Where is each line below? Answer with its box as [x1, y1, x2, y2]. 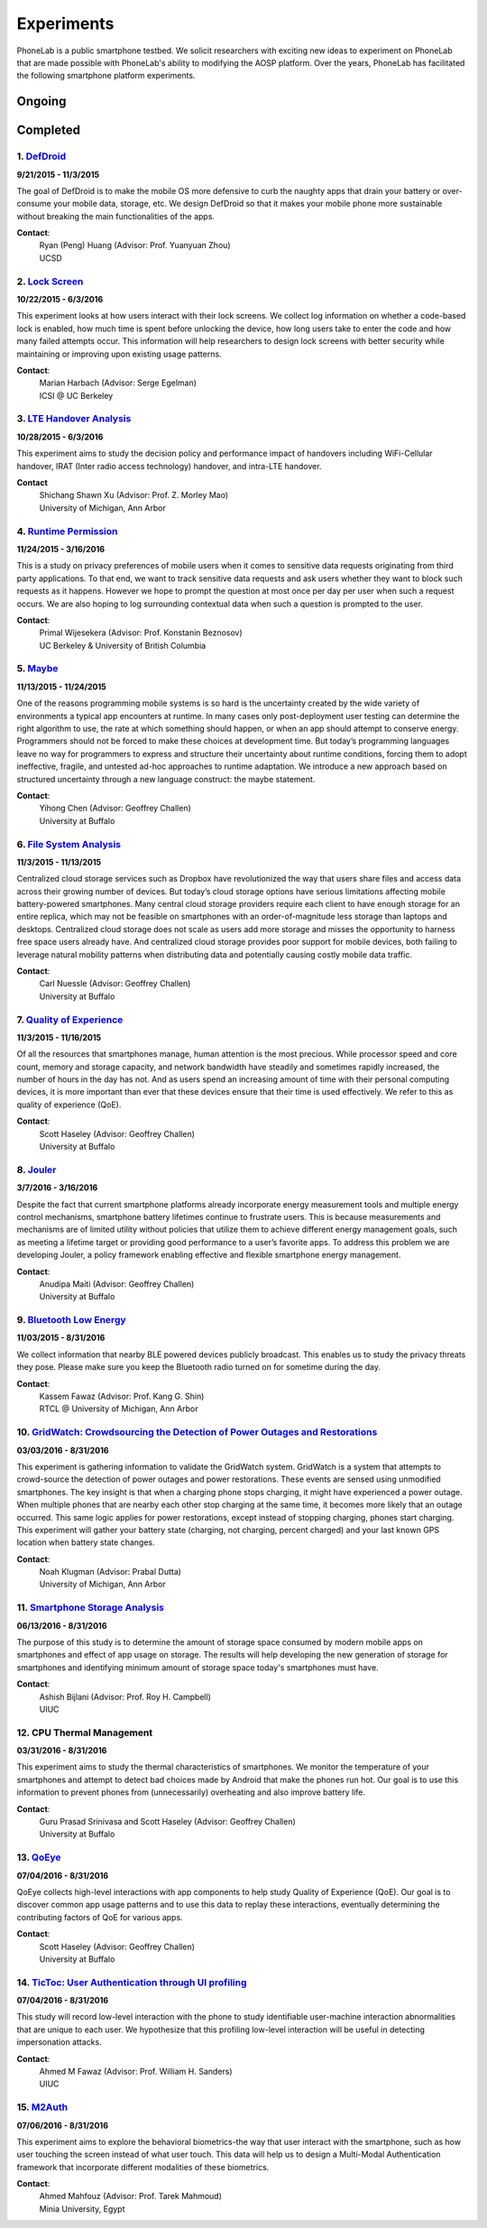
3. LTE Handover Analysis [16, 412, 132, 425]
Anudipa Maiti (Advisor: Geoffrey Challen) [39, 1278, 195, 1290]
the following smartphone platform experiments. [16, 70, 196, 81]
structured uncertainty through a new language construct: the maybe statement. [16, 773, 316, 784]
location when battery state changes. [16, 1537, 155, 1548]
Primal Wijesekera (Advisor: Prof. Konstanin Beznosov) [39, 627, 243, 638]
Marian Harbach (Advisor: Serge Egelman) [39, 377, 198, 388]
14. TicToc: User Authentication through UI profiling [16, 1976, 247, 1989]
